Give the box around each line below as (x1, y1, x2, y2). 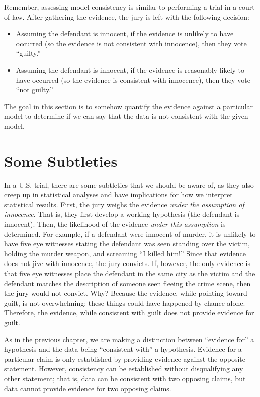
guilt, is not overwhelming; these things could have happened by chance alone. (4, 297, 245, 308)
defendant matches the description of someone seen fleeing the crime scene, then (4, 278, 251, 288)
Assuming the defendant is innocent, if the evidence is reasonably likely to (16, 64, 245, 75)
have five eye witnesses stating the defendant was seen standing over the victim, (4, 238, 250, 249)
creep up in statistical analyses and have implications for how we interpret (4, 189, 233, 200)
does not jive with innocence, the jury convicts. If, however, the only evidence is (4, 258, 250, 269)
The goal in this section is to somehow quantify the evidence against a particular (4, 101, 253, 111)
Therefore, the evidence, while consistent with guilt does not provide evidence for (4, 307, 254, 318)
